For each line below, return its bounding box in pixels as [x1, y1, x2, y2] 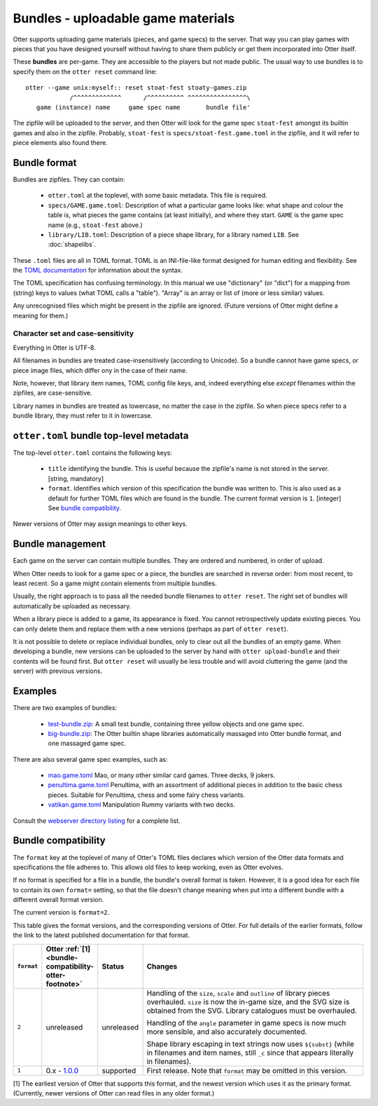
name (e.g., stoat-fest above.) [48, 221, 143, 229]
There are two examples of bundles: [13, 704, 118, 712]
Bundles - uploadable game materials [13, 11, 235, 26]
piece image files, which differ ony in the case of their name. [13, 366, 188, 374]
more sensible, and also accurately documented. [146, 1027, 307, 1037]
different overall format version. [13, 896, 104, 904]
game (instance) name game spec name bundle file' [36, 103, 251, 111]
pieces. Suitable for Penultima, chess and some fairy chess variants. [48, 791, 245, 799]
